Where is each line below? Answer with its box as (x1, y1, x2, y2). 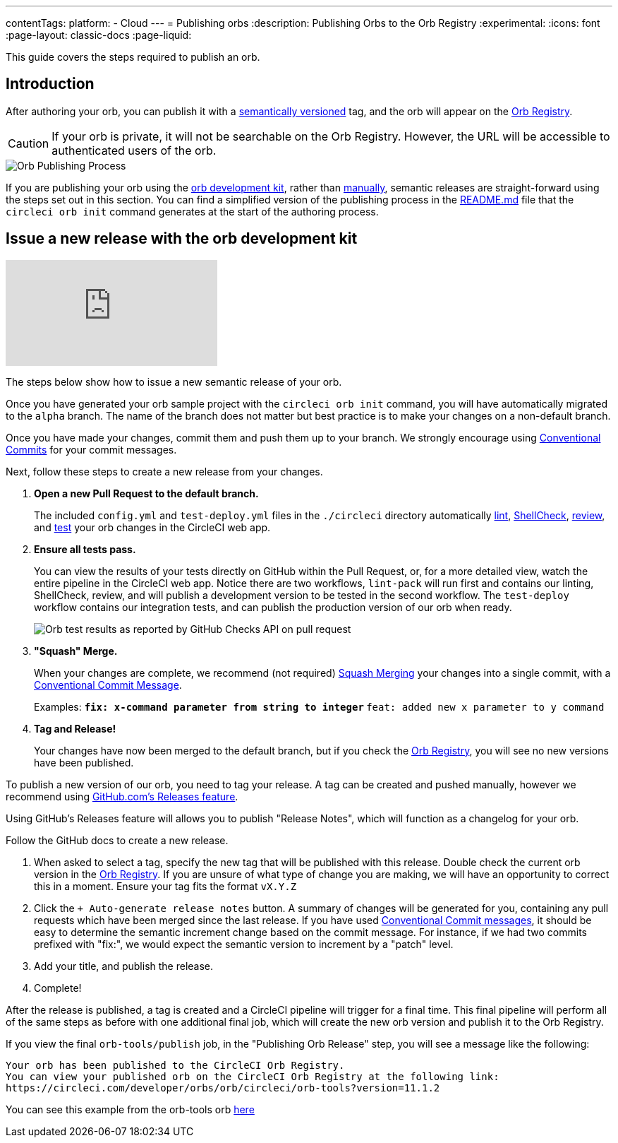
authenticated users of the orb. (51, 143, 217, 158)
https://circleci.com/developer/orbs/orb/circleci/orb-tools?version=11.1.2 (6, 1082, 440, 1094)
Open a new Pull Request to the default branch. (34, 487, 259, 499)
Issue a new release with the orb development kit (6, 230, 358, 248)
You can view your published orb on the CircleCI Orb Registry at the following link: (6, 1070, 499, 1082)
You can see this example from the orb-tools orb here (6, 1103, 255, 1115)
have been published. (34, 756, 134, 769)
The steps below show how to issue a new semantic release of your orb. (6, 375, 342, 388)
